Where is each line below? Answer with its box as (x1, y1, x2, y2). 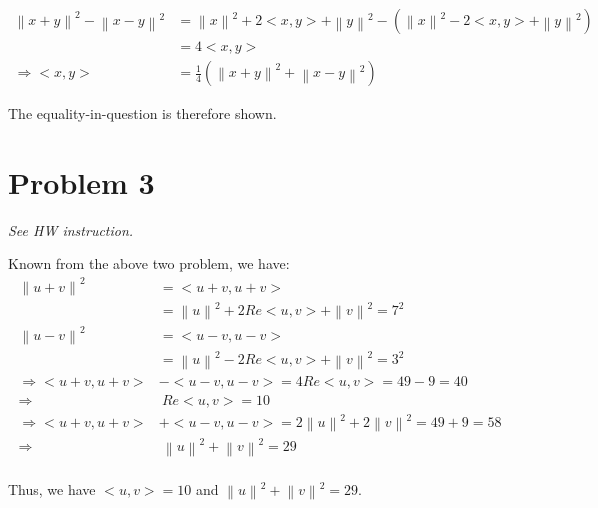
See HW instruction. (8, 219, 134, 240)
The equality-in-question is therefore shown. (8, 103, 277, 124)
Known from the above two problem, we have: (8, 253, 290, 274)
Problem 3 (8, 161, 155, 202)
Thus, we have (8, 478, 96, 499)
